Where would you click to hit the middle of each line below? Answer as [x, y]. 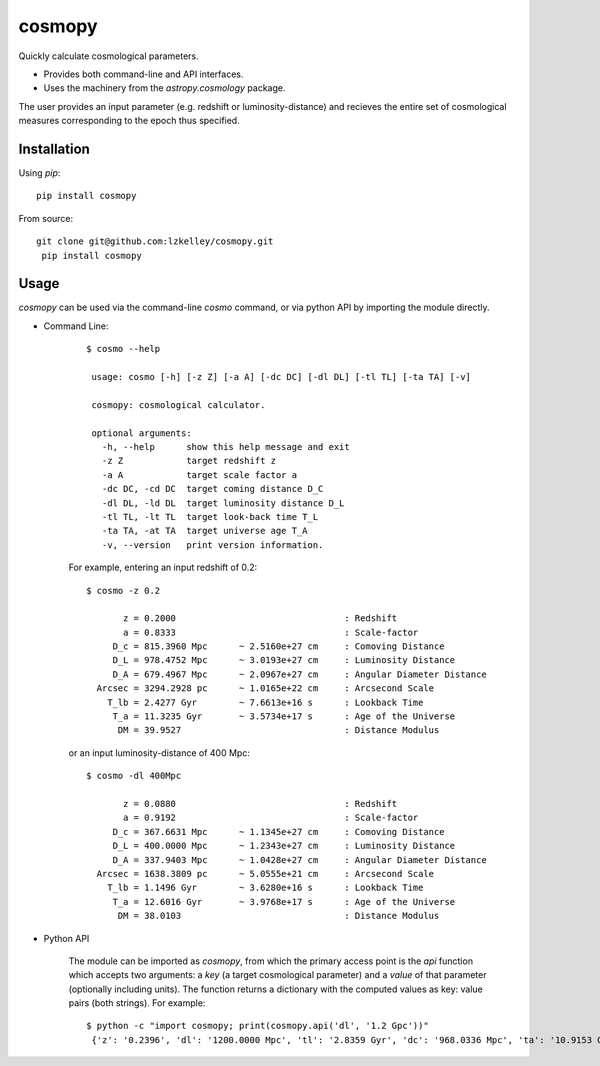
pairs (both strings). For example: [137, 1003]
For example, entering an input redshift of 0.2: [163, 567]
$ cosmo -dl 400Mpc [134, 776]
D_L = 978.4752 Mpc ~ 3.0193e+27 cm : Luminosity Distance [284, 660]
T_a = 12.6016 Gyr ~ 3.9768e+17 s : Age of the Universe [284, 901]
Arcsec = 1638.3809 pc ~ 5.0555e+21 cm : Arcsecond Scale [265, 873]
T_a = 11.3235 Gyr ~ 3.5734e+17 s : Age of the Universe [284, 716]
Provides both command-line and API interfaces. [143, 74]
